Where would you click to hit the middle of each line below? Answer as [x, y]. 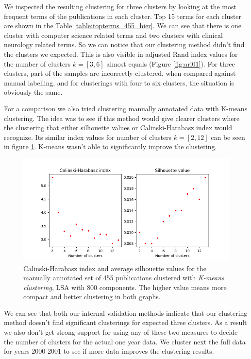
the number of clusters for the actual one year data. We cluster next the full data [125, 341]
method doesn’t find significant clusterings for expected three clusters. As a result [125, 322]
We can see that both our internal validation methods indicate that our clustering [126, 313]
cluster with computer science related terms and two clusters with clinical [113, 35]
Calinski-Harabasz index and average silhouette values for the [115, 268]
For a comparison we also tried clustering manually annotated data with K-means [126, 108]
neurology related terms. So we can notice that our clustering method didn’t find [124, 44]
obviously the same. [33, 92]
